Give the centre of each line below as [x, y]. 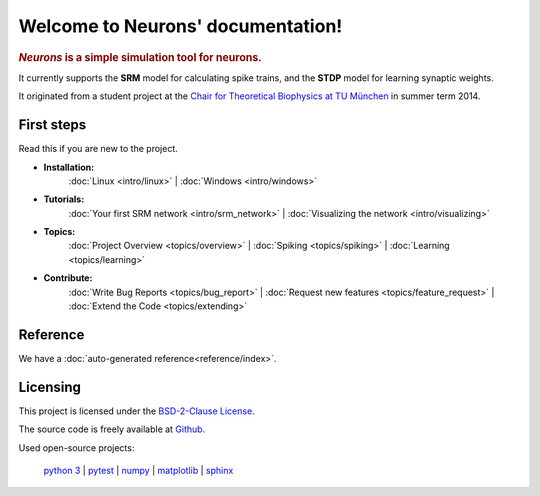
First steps [52, 125]
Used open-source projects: [76, 447]
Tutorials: [64, 199]
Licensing [50, 386]
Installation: [69, 167]
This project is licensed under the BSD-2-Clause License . [136, 411]
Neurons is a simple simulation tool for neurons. [140, 57]
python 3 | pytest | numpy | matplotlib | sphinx [138, 470]
